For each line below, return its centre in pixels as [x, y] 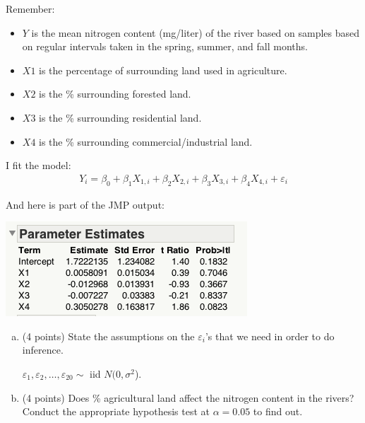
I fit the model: [38, 165]
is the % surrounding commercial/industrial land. [146, 141]
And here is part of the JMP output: [85, 204]
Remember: [30, 8]
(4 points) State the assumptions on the [108, 336]
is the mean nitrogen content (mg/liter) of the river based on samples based [196, 32]
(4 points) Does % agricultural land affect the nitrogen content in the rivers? [188, 397]
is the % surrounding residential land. [120, 117]
